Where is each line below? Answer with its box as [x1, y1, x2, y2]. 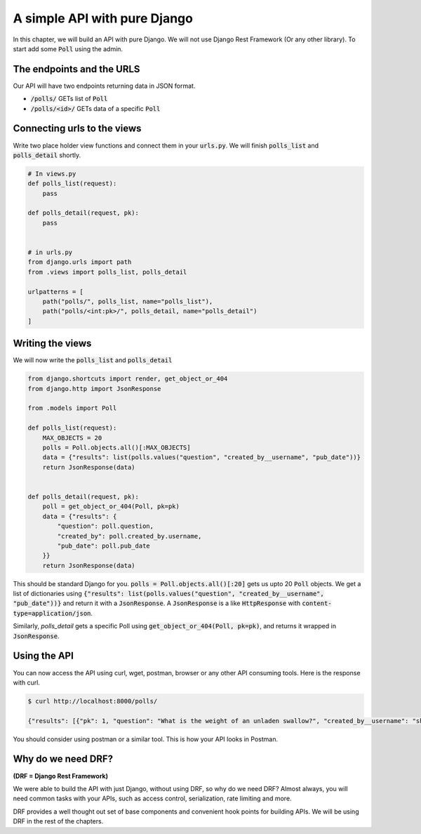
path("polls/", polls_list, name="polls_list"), [42, 297, 213, 305]
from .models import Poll [27, 404, 117, 412]
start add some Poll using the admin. [13, 44, 123, 53]
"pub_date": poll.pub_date [57, 541, 150, 550]
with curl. [13, 678, 40, 687]
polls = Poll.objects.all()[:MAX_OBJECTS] [42, 443, 191, 451]
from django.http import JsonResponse [27, 385, 161, 392]
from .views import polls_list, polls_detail [27, 267, 187, 276]
